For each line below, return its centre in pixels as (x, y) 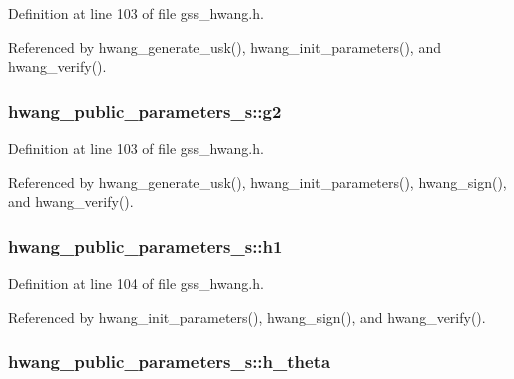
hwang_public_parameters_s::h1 (145, 245)
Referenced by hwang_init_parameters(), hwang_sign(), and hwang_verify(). (247, 316)
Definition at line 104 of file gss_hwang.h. (136, 283)
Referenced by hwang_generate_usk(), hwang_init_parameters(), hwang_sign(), (257, 181)
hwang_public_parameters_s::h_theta (169, 361)
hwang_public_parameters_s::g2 (145, 110)
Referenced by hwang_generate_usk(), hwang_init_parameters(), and (224, 46)
